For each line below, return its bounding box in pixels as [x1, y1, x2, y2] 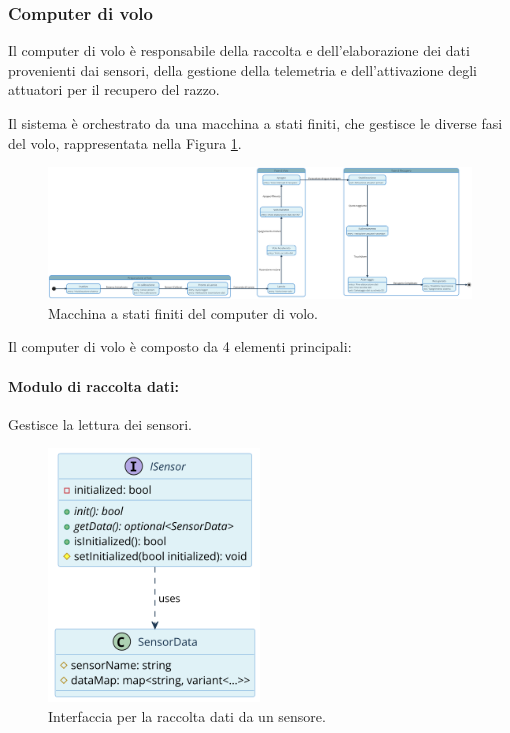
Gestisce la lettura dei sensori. [8, 413, 193, 434]
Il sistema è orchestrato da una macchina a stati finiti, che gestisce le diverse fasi [8, 113, 503, 133]
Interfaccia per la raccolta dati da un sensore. [48, 705, 326, 726]
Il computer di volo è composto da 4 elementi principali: [8, 336, 352, 357]
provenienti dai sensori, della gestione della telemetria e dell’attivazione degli [8, 59, 477, 80]
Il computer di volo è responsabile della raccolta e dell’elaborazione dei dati [8, 40, 470, 61]
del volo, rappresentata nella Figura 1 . [8, 132, 242, 153]
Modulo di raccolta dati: [8, 375, 180, 396]
